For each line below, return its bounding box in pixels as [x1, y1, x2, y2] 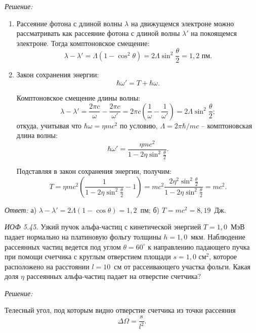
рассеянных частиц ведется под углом [5, 241, 121, 252]
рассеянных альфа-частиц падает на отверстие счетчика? [26, 271, 201, 281]
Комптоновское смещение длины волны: [16, 92, 141, 103]
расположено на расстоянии [5, 261, 90, 271]
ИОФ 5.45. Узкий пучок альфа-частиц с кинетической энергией [5, 221, 201, 232]
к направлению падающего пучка [148, 241, 250, 252]
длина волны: [16, 130, 58, 140]
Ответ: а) [5, 204, 37, 215]
